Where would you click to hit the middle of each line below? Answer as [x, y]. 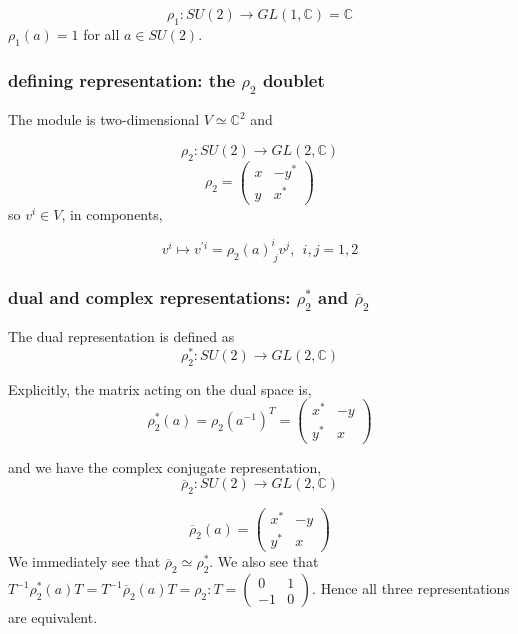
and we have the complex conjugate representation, [165, 466]
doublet [293, 79]
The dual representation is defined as [121, 336]
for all [101, 33]
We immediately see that [84, 561]
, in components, [112, 213]
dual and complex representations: [149, 296]
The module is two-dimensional [104, 119]
